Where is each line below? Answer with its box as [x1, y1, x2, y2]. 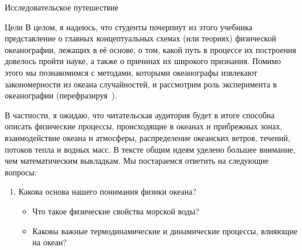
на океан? [32, 236, 67, 248]
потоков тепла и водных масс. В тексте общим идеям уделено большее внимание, [5, 143, 296, 155]
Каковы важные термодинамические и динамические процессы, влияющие [32, 224, 298, 237]
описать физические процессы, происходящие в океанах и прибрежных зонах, [5, 120, 283, 132]
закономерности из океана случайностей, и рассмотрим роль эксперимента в [5, 78, 277, 90]
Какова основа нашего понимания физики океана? [18, 185, 197, 198]
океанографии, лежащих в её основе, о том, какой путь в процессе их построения [5, 43, 296, 55]
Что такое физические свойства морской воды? [32, 205, 199, 217]
